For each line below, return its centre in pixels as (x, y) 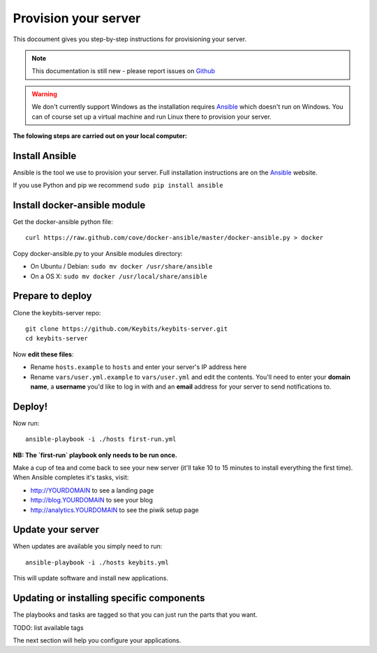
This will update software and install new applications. (91, 578)
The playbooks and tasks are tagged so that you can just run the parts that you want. (135, 615)
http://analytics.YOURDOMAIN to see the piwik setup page (114, 510)
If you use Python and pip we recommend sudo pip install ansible (118, 186)
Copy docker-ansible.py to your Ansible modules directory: (98, 253)
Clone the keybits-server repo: (57, 313)
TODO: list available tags (48, 627)
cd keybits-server (57, 339)
